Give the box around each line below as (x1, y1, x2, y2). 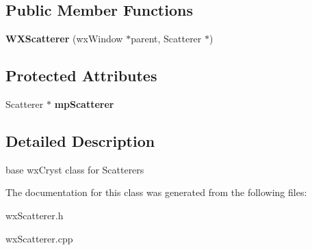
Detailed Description (5, 130, 155, 151)
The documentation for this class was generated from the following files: (5, 185, 307, 199)
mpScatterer (54, 97, 114, 111)
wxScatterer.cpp (5, 231, 73, 245)
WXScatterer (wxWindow (5, 31, 123, 46)
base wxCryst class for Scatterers (5, 162, 144, 176)
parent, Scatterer (131, 31, 202, 46)
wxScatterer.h (5, 208, 64, 222)
